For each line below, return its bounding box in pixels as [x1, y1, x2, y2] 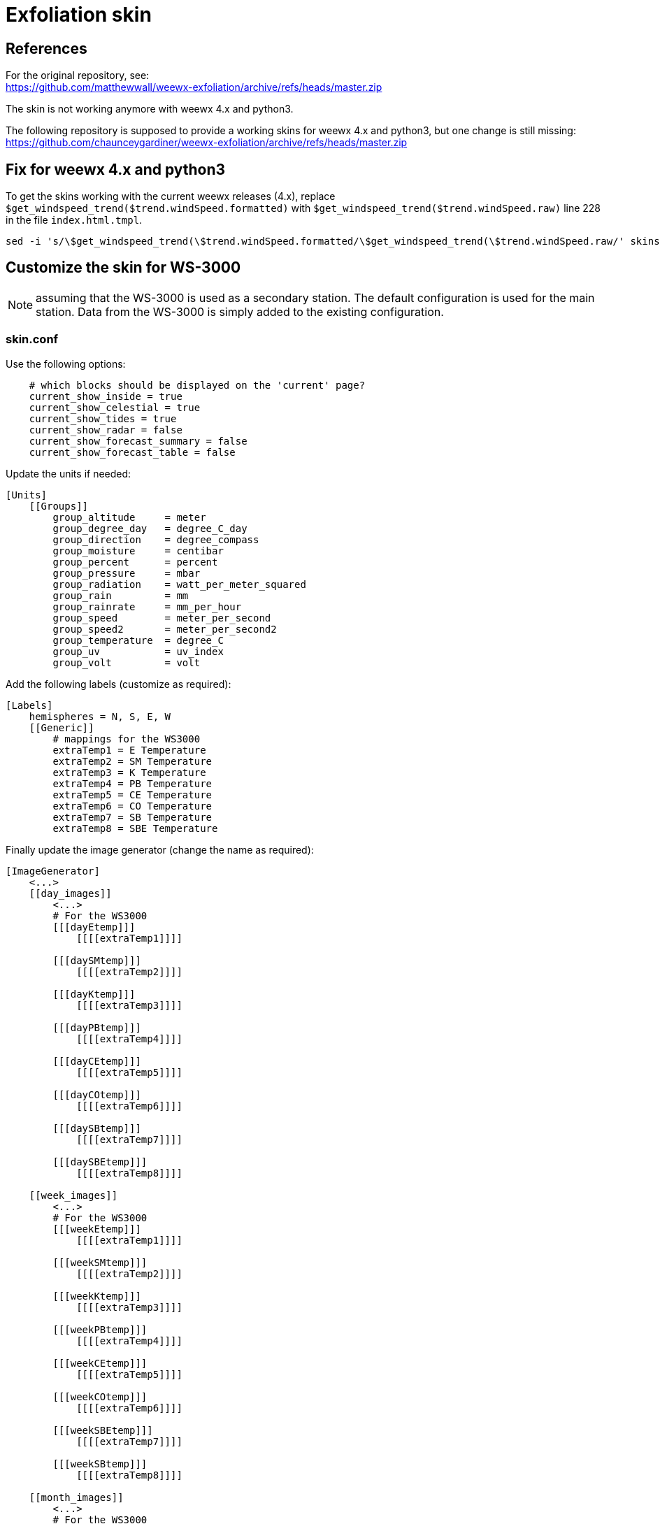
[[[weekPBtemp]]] [52, 1323, 148, 1335]
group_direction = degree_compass [52, 533, 259, 545]
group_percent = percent [52, 556, 218, 568]
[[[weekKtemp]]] [52, 1290, 141, 1302]
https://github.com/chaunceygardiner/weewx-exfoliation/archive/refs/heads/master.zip [6, 136, 408, 149]
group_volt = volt [52, 656, 201, 668]
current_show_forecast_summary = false [29, 435, 247, 447]
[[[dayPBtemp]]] [52, 1021, 141, 1033]
